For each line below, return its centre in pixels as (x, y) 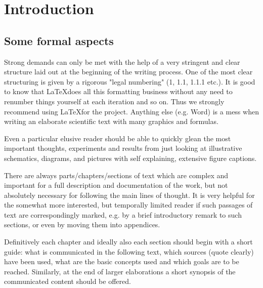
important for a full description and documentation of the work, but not (116, 185)
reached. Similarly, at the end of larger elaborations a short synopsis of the (120, 271)
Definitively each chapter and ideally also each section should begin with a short (128, 242)
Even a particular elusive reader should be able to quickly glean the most (118, 138)
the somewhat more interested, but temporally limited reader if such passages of (128, 205)
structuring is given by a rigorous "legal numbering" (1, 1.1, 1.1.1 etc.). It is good (130, 81)
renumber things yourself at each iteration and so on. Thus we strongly (114, 101)
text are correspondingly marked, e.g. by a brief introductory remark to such (123, 214)
